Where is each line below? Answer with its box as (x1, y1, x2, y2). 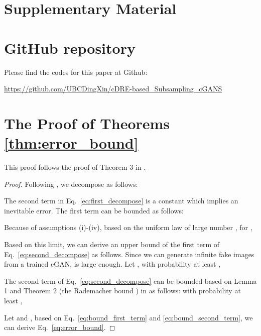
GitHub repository (4, 37, 136, 58)
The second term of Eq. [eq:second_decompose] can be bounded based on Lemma (4, 275, 257, 286)
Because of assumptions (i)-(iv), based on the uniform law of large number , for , (4, 222, 252, 233)
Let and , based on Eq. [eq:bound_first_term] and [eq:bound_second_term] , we (4, 312, 253, 322)
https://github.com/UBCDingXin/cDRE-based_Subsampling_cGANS (4, 83, 222, 94)
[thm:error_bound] (4, 133, 139, 153)
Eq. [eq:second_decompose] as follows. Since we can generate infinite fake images (4, 249, 254, 259)
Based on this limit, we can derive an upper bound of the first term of (4, 239, 220, 249)
